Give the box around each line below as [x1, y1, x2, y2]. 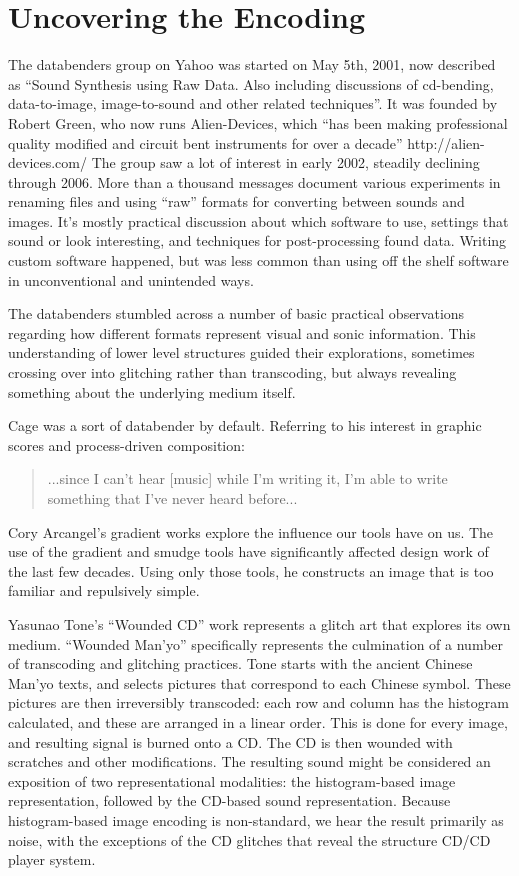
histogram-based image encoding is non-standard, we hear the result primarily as [8, 809, 504, 830]
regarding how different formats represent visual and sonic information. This [8, 322, 476, 343]
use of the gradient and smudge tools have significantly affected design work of [8, 541, 489, 562]
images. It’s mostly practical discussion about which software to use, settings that [8, 210, 509, 231]
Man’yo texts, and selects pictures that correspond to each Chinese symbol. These [8, 672, 511, 693]
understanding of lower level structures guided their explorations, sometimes [8, 342, 475, 363]
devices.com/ [8, 152, 88, 173]
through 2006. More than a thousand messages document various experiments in [8, 171, 501, 192]
